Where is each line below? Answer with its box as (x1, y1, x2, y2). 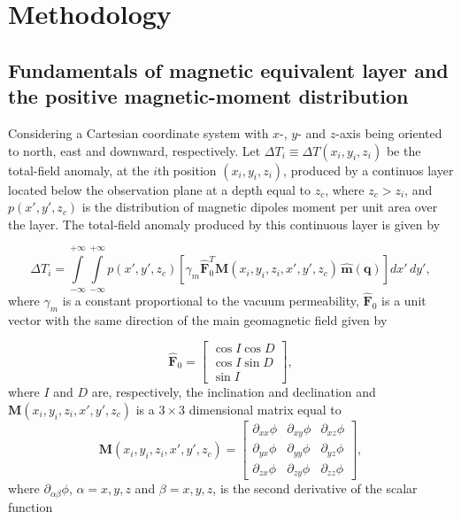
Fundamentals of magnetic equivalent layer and (8, 56, 449, 83)
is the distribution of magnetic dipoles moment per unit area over (81, 198, 438, 216)
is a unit (381, 290, 426, 309)
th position (157, 160, 217, 179)
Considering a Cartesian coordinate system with (8, 123, 269, 142)
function (8, 497, 53, 515)
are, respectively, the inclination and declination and (91, 383, 376, 401)
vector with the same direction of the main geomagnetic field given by (8, 310, 388, 329)
